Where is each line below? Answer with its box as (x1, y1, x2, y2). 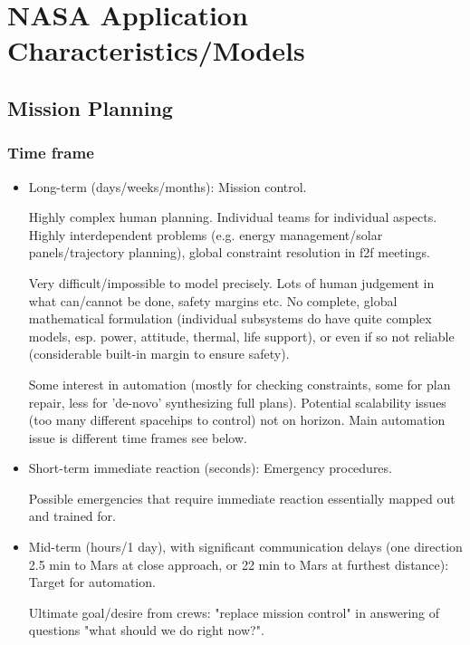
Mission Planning (7, 93, 173, 121)
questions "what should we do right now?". (28, 621, 264, 640)
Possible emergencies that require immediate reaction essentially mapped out (28, 488, 456, 507)
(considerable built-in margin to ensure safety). (28, 344, 290, 363)
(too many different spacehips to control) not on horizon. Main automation (28, 410, 446, 429)
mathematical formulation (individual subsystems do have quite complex (28, 309, 432, 328)
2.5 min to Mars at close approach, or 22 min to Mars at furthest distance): (28, 554, 449, 573)
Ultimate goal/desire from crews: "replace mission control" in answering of (28, 602, 440, 621)
